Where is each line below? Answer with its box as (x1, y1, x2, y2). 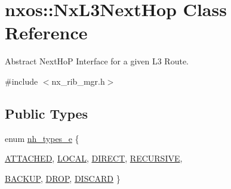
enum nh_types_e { (5, 132, 79, 144)
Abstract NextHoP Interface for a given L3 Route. (5, 55, 189, 67)
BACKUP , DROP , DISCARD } (5, 172, 121, 184)
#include (5, 75, 38, 87)
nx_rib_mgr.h (51, 75, 105, 87)
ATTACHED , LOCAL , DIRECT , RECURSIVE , (5, 152, 183, 165)
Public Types (5, 104, 88, 122)
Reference (5, 20, 88, 45)
